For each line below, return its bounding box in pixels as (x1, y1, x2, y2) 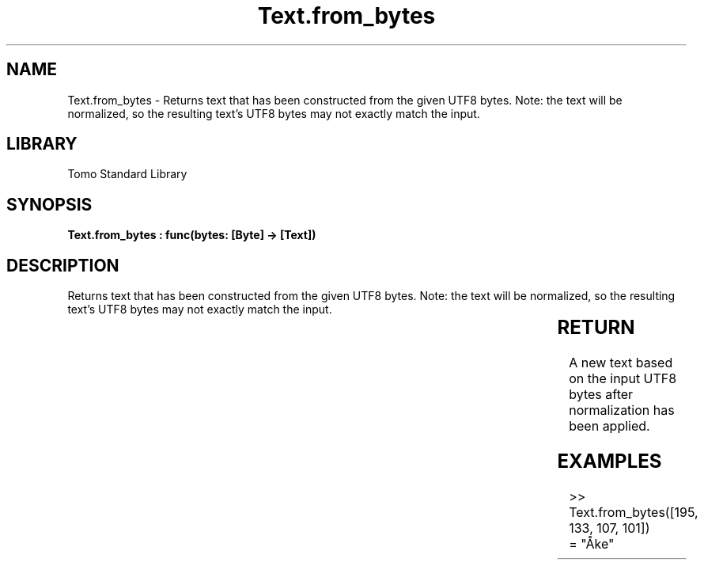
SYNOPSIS (6, 194, 93, 215)
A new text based (569, 355, 673, 371)
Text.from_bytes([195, (569, 503, 698, 520)
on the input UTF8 (569, 370, 677, 387)
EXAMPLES (557, 449, 662, 473)
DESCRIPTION (6, 255, 119, 275)
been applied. (569, 418, 650, 435)
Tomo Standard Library (67, 167, 187, 181)
